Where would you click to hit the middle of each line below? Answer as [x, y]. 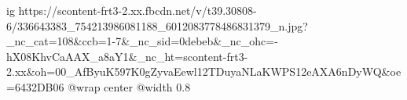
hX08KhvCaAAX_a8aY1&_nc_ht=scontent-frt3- [127, 56]
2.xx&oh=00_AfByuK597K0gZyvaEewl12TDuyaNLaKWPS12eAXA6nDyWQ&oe [204, 71]
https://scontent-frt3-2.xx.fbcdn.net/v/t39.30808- [137, 10]
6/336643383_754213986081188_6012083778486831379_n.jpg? [157, 25]
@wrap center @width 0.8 [129, 86]
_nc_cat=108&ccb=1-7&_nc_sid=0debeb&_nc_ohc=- [142, 41]
